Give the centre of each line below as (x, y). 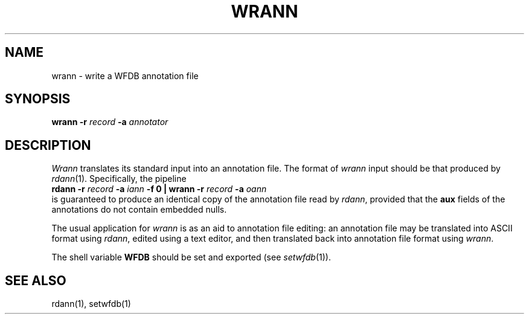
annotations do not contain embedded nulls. (139, 210)
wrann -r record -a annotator (110, 122)
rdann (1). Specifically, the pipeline (119, 179)
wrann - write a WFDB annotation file (125, 76)
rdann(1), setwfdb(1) (91, 304)
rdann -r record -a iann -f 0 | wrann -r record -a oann (159, 189)
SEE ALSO (36, 280)
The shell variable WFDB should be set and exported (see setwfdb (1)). (191, 257)
